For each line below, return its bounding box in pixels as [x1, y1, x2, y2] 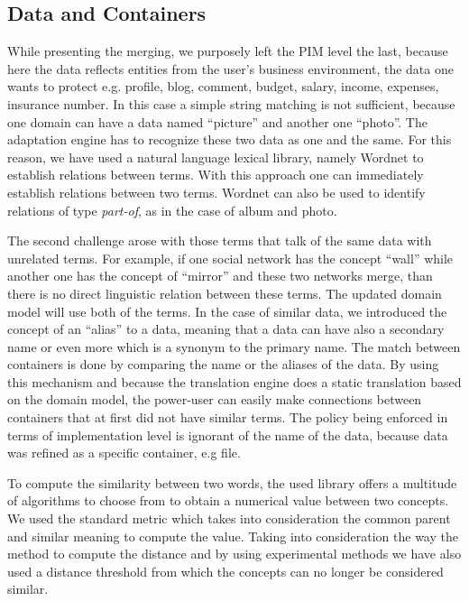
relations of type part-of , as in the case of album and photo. [7, 200, 337, 219]
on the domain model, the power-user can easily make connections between [7, 390, 422, 409]
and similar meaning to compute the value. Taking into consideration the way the [7, 526, 458, 545]
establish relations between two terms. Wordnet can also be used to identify [7, 182, 426, 201]
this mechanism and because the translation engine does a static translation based [7, 372, 462, 391]
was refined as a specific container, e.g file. [7, 443, 241, 462]
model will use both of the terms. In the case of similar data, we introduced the [7, 301, 447, 320]
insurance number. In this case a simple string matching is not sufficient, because [7, 94, 455, 113]
